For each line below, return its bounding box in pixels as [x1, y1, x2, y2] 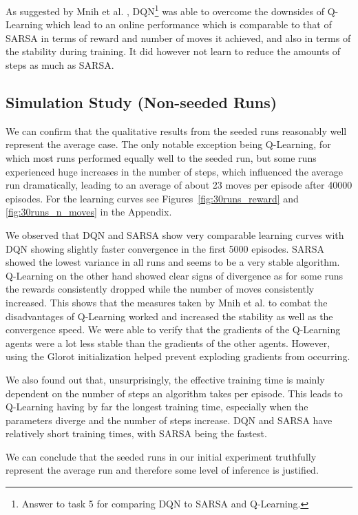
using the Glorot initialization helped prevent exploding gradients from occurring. [6, 349, 350, 364]
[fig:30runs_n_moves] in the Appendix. [6, 204, 172, 219]
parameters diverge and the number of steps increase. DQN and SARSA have [6, 412, 333, 427]
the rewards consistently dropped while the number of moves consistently [6, 282, 315, 296]
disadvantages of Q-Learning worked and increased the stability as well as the [6, 308, 333, 323]
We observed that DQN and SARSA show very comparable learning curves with [6, 227, 344, 242]
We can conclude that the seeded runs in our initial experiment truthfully [6, 449, 317, 463]
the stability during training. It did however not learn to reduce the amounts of [6, 44, 341, 59]
